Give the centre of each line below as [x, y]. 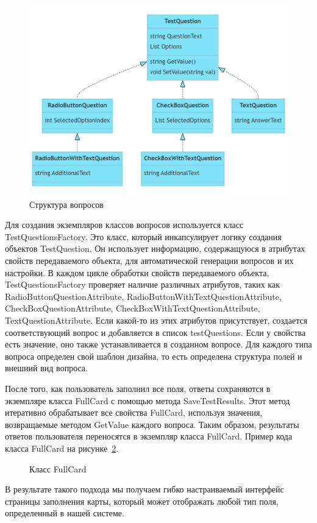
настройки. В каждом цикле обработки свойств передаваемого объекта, [137, 272]
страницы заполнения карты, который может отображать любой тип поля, [142, 501]
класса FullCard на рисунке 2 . [62, 448]
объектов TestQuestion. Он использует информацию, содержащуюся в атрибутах [155, 248]
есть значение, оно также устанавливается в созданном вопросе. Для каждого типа [158, 344]
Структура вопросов [66, 204]
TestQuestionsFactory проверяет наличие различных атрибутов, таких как [142, 284]
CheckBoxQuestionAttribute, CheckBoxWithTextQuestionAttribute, [133, 308]
